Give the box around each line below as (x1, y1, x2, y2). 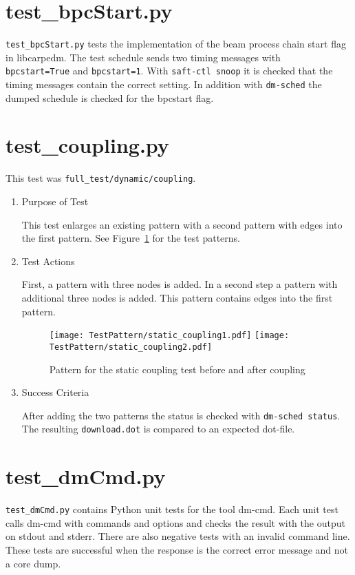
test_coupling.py (6, 131, 169, 159)
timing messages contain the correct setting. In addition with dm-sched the (6, 77, 322, 92)
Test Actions (21, 253, 75, 268)
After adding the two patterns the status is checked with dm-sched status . (21, 408, 341, 422)
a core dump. (6, 556, 61, 570)
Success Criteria (21, 385, 89, 399)
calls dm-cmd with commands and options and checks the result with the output (6, 515, 345, 530)
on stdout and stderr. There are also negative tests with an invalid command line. (6, 529, 350, 543)
